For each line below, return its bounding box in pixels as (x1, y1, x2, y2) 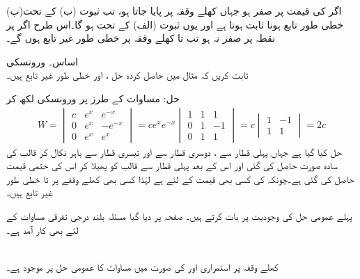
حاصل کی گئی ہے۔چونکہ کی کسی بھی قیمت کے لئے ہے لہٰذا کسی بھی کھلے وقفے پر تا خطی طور (6, 171, 354, 186)
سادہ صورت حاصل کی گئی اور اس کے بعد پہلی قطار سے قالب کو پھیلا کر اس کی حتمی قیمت (6, 158, 338, 173)
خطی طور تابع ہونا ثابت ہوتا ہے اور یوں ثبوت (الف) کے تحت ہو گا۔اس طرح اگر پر (6, 17, 344, 31)
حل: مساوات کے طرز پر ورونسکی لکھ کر (6, 90, 180, 105)
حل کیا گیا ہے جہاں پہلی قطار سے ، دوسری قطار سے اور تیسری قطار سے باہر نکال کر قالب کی (6, 144, 343, 159)
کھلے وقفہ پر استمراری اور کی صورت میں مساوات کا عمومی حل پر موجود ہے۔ (6, 259, 279, 273)
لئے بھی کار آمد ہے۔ (6, 222, 79, 237)
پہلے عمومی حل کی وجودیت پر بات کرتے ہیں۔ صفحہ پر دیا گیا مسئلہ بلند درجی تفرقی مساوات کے (6, 208, 352, 223)
